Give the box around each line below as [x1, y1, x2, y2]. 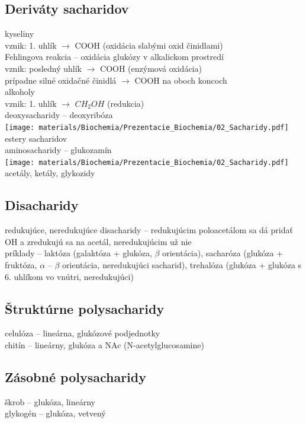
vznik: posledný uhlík [5, 62, 82, 74]
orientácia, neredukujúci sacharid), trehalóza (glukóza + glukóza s [62, 259, 302, 271]
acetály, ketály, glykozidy [5, 167, 95, 179]
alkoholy [5, 85, 35, 98]
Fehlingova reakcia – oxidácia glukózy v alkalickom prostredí [5, 50, 224, 63]
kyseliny [5, 27, 34, 40]
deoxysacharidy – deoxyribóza [5, 109, 113, 121]
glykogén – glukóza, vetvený [5, 407, 106, 419]
